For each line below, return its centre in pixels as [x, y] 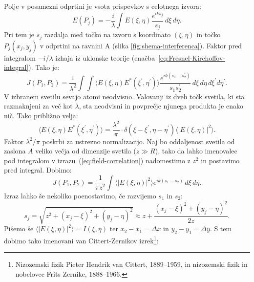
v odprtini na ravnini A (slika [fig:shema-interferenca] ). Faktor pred [141, 45]
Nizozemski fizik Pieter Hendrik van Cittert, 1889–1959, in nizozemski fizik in [131, 264]
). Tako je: [44, 67]
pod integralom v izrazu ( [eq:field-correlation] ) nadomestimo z [97, 160]
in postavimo [220, 160]
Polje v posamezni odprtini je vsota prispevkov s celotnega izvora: [103, 6]
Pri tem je [19, 34]
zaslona [15, 151]
